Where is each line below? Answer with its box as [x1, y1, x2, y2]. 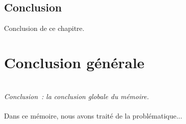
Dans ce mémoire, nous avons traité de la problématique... [4, 110, 182, 121]
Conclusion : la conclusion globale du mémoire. [4, 91, 149, 101]
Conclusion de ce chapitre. [4, 23, 84, 33]
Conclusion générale [4, 52, 144, 72]
